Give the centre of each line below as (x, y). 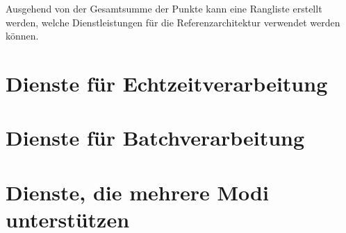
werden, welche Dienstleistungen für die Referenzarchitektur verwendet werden (173, 22)
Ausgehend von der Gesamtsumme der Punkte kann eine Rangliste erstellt (164, 8)
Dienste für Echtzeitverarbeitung (167, 83)
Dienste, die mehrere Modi (137, 192)
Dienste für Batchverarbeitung (155, 138)
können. (22, 36)
